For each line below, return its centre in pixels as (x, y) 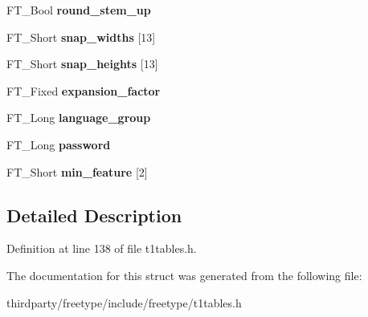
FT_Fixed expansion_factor (84, 90)
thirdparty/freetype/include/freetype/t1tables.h (124, 302)
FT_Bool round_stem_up (79, 10)
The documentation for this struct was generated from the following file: (184, 275)
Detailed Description (94, 215)
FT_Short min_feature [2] (77, 171)
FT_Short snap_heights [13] (82, 64)
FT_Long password (59, 144)
